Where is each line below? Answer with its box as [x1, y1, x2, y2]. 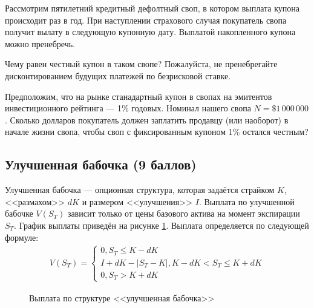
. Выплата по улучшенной [198, 195, 295, 208]
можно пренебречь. [5, 37, 76, 50]
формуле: [5, 231, 39, 243]
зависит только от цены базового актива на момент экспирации [67, 207, 300, 220]
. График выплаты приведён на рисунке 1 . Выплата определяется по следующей [14, 218, 309, 231]
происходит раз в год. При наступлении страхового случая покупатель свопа [5, 13, 287, 26]
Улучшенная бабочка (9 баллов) [5, 155, 197, 174]
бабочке [5, 207, 33, 220]
